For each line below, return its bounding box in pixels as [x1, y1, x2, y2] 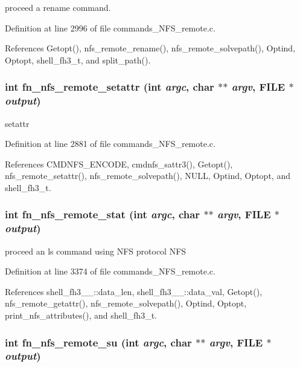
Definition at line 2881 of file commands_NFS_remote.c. [5, 137, 215, 150]
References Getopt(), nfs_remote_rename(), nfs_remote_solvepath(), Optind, [5, 42, 296, 54]
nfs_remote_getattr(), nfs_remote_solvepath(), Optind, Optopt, [5, 297, 247, 310]
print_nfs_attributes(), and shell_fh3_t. [5, 309, 157, 321]
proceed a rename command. [5, 1, 111, 13]
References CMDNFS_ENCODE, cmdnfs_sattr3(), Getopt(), [5, 157, 233, 170]
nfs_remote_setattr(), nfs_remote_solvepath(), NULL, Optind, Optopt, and [5, 169, 290, 182]
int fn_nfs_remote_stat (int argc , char [5, 207, 200, 222]
